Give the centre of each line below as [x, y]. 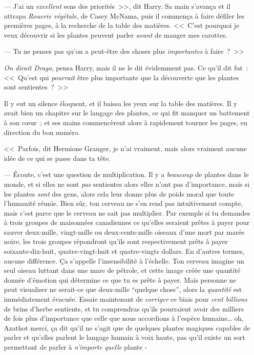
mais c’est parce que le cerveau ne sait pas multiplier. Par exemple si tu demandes [127, 212]
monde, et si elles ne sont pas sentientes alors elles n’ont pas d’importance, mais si [127, 184]
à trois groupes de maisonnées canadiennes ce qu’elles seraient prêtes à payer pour [127, 222]
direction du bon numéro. [42, 132]
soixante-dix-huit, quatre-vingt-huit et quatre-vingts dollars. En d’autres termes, [124, 251]
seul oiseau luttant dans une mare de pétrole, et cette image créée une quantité [122, 270]
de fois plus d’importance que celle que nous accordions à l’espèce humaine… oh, [124, 318]
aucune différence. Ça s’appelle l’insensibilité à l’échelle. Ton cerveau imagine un [124, 260]
